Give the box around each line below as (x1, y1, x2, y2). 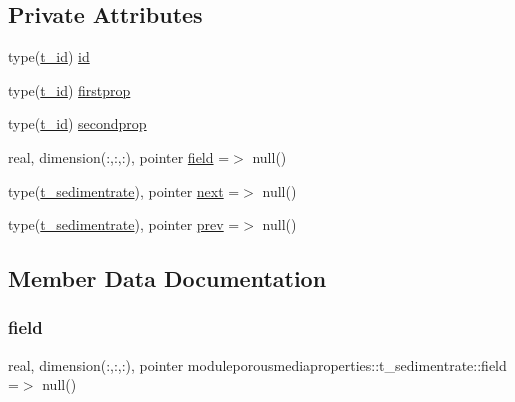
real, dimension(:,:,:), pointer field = (8, 146, 230, 167)
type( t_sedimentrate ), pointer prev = (8, 214, 240, 235)
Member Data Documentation (8, 263, 327, 294)
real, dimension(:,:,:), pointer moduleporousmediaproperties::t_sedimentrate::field (8, 354, 507, 375)
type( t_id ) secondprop (8, 113, 147, 134)
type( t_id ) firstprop (8, 79, 131, 100)
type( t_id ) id (8, 46, 90, 67)
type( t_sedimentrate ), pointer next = (8, 180, 240, 201)
